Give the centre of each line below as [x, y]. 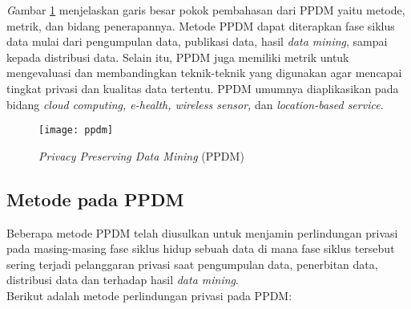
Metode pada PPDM [95, 199]
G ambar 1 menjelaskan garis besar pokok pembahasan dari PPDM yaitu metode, [206, 10]
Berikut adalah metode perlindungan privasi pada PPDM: [149, 295]
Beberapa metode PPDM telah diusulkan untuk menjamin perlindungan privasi [202, 232]
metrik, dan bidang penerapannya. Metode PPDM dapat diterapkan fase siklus [201, 25]
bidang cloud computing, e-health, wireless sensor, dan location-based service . [195, 104]
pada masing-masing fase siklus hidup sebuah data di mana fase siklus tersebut [201, 248]
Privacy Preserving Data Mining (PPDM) [141, 155]
